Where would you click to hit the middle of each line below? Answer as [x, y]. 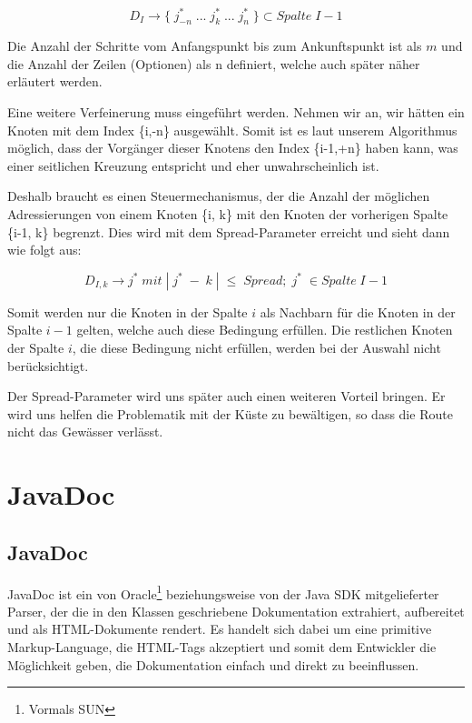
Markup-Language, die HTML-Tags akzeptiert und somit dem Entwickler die [222, 647]
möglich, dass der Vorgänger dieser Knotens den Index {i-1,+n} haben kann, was [233, 148]
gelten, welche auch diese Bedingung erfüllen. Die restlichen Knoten [265, 330]
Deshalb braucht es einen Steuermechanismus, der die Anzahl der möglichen [219, 196]
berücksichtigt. [48, 365]
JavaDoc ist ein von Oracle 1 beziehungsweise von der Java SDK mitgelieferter [223, 592]
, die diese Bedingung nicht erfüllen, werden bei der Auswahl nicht [256, 348]
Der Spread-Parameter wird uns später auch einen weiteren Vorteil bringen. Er [226, 396]
